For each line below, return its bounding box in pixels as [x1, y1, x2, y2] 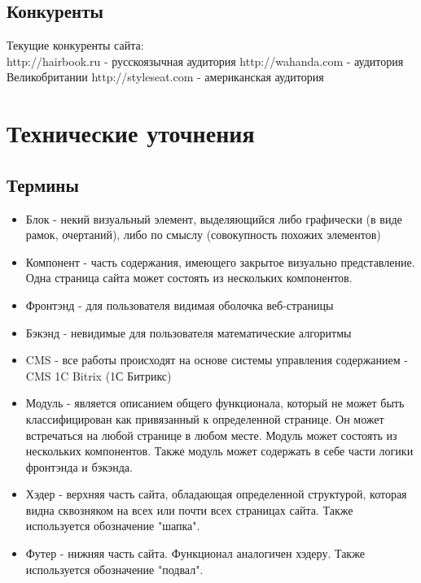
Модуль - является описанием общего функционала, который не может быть [25, 394, 405, 411]
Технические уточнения [7, 116, 255, 150]
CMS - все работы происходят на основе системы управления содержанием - [25, 351, 408, 368]
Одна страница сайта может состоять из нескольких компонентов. [25, 269, 353, 286]
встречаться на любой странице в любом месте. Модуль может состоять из [25, 426, 397, 443]
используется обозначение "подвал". [25, 560, 204, 577]
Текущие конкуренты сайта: [7, 37, 144, 54]
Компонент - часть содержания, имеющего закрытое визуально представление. [25, 253, 415, 270]
